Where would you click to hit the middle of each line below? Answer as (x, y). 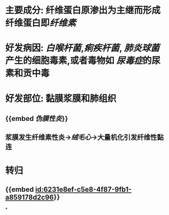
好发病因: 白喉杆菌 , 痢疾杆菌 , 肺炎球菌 (82, 48)
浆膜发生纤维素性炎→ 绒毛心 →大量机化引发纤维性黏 (84, 137)
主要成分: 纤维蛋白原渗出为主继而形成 (83, 10)
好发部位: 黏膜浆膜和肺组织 (61, 98)
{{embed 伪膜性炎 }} (37, 119)
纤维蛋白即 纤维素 (41, 23)
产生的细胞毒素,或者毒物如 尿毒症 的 (79, 61)
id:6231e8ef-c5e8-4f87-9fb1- (83, 189)
